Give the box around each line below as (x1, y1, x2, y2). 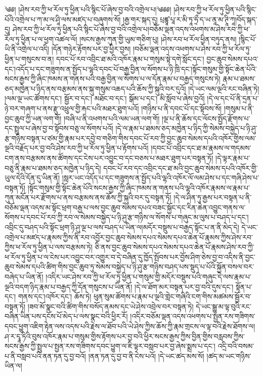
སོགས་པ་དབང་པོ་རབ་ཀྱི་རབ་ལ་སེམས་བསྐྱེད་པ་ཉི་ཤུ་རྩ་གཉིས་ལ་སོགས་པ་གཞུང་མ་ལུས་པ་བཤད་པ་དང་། (5, 212, 249, 222)
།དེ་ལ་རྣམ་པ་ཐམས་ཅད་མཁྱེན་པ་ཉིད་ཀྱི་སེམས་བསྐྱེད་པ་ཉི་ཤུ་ (115, 123, 257, 133)
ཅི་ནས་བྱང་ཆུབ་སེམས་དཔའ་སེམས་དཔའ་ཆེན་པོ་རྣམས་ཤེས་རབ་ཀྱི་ (95, 242, 254, 252)
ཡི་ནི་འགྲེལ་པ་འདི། (5, 43, 49, 54)
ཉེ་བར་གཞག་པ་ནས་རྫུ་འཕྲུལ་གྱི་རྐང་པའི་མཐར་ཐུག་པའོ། (5, 103, 139, 113)
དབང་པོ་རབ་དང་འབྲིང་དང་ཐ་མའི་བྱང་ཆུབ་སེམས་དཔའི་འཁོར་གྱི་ (103, 162, 258, 173)
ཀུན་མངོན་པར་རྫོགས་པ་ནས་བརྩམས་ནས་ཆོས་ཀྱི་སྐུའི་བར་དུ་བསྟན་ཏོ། (5, 192, 171, 203)
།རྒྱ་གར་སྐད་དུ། (122, 14, 158, 24)
